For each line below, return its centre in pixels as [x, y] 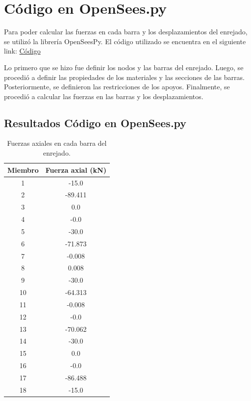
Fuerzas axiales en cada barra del [57, 143]
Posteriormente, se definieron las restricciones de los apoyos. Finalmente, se [117, 87]
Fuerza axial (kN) [76, 170]
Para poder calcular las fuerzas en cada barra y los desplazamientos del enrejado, [126, 32]
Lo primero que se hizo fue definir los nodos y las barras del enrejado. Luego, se [124, 67]
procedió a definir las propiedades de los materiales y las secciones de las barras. [124, 77]
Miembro [23, 170]
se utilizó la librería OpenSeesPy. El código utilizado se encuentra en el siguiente [125, 41]
